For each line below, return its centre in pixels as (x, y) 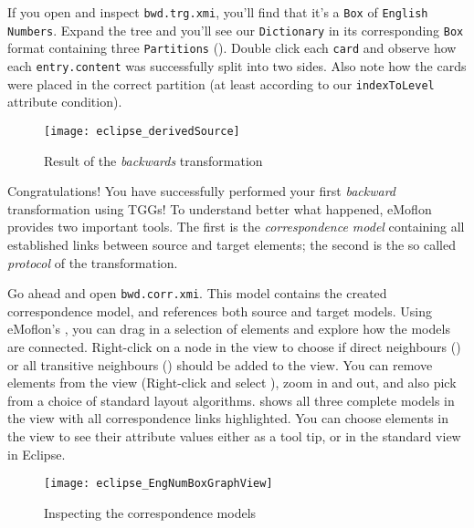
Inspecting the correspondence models (150, 512)
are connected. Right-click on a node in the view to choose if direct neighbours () (234, 346)
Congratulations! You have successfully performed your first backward (202, 191)
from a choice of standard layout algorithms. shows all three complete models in (231, 400)
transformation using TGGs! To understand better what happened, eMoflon (220, 208)
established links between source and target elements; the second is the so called (232, 244)
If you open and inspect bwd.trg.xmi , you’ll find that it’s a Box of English (218, 12)
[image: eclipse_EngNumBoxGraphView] (158, 484)
